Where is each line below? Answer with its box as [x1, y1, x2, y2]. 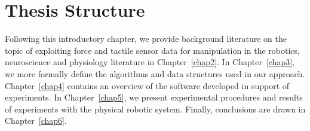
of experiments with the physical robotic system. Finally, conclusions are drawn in [5, 102, 306, 115]
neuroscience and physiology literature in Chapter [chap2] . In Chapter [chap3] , [5, 56, 295, 68]
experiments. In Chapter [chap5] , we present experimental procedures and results [5, 91, 303, 103]
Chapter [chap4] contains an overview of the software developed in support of [5, 79, 290, 92]
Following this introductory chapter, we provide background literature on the [5, 32, 287, 45]
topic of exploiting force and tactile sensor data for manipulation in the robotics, [5, 44, 300, 56]
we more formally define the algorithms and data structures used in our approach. [5, 67, 305, 80]
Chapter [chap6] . [5, 114, 67, 127]
